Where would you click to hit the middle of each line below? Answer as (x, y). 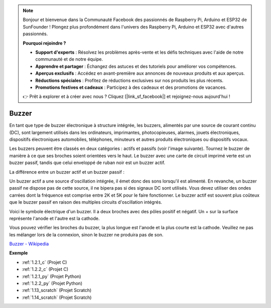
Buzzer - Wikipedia (29, 244)
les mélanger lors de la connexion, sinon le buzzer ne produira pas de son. (86, 235)
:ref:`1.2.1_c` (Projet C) (44, 262)
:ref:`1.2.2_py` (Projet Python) (52, 283)
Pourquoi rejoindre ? (44, 43)
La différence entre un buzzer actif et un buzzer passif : (67, 172)
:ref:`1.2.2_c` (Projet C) (45, 269)
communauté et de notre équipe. (69, 59)
